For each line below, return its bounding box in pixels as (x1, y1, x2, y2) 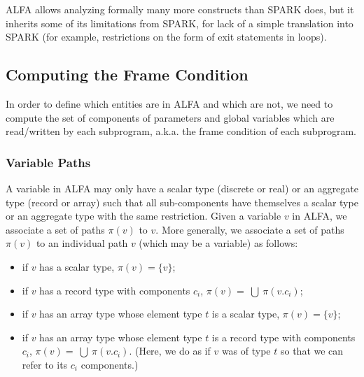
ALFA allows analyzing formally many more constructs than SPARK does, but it (6, 2, 354, 16)
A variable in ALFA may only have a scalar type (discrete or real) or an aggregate (6, 180, 358, 195)
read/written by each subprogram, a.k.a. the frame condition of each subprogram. (6, 124, 356, 138)
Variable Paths (6, 153, 91, 171)
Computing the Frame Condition (6, 64, 248, 85)
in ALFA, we (292, 208, 347, 223)
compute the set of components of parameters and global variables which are (6, 110, 335, 125)
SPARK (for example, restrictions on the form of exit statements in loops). (6, 29, 327, 44)
